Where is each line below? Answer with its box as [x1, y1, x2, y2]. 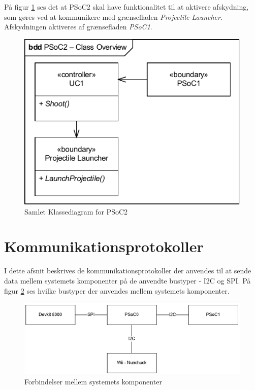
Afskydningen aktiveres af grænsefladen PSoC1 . [4, 21, 152, 32]
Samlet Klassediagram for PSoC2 [24, 206, 128, 217]
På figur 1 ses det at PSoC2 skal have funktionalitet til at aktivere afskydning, [4, 2, 249, 12]
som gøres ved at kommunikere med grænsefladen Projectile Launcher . [4, 11, 222, 22]
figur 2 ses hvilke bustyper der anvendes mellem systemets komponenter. [4, 285, 230, 296]
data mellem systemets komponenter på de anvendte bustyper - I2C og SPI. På [4, 275, 251, 286]
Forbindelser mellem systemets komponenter [24, 376, 162, 386]
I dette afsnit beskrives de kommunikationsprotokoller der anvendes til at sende [4, 265, 251, 276]
